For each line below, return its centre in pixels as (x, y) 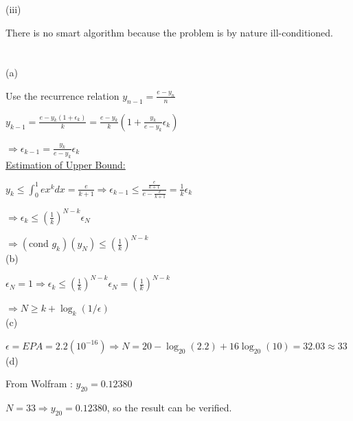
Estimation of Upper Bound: (66, 164)
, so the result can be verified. (169, 408)
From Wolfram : (39, 384)
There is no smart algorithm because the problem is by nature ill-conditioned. (169, 32)
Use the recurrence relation (62, 95)
